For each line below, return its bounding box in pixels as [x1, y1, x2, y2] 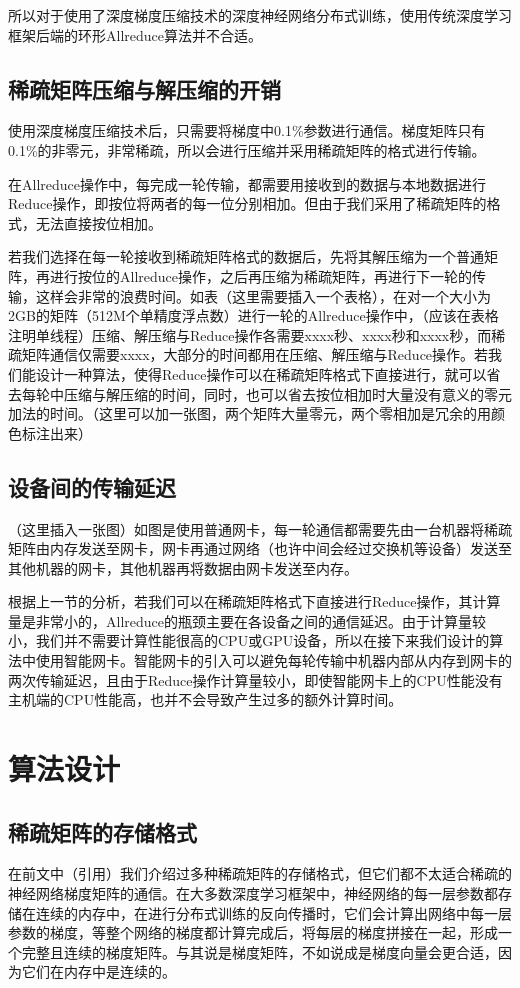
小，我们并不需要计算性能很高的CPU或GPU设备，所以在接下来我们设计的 [8, 630, 490, 651]
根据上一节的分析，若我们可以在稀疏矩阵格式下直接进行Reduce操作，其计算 [8, 591, 501, 612]
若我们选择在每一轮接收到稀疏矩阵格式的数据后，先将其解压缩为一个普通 [8, 246, 484, 267]
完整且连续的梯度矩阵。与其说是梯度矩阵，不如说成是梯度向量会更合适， [21, 941, 498, 962]
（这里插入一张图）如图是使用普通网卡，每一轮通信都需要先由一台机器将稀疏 [8, 518, 512, 539]
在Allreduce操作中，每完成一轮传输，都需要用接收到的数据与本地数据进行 [8, 173, 486, 194]
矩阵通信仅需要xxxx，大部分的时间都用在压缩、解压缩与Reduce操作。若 [21, 344, 489, 365]
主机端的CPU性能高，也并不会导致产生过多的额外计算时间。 [8, 689, 403, 710]
